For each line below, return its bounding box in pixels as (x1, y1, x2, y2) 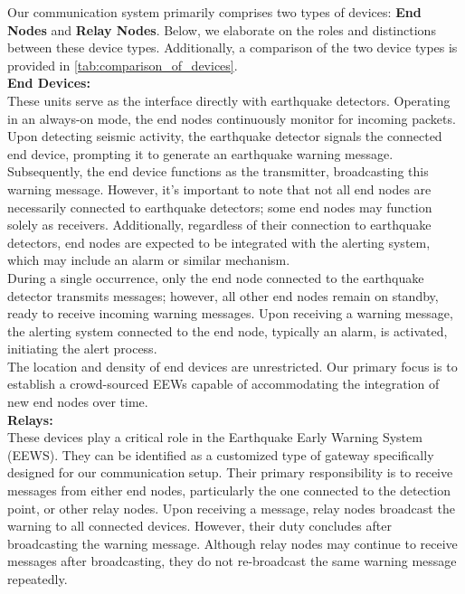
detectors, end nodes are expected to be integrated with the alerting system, (7, 232, 431, 251)
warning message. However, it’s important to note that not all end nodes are (7, 179, 432, 198)
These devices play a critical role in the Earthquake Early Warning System (7, 428, 422, 447)
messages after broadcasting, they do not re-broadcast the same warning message (7, 552, 457, 570)
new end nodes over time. (7, 392, 148, 411)
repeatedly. (7, 570, 68, 588)
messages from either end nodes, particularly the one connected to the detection (7, 481, 451, 500)
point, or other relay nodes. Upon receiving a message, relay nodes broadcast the (7, 498, 455, 517)
